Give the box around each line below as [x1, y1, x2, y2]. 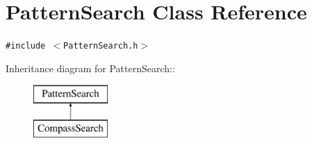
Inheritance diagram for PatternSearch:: [6, 60, 175, 75]
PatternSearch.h [63, 41, 138, 51]
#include [6, 41, 46, 51]
